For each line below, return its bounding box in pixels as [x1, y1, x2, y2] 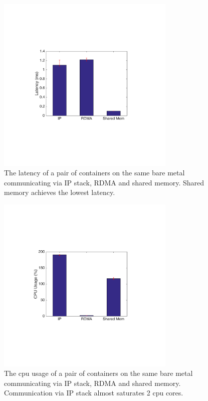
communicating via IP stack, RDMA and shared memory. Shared [4, 177, 204, 187]
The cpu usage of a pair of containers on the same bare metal [4, 368, 193, 378]
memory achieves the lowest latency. [4, 187, 115, 197]
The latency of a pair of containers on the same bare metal [4, 167, 185, 178]
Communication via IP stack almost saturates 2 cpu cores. [4, 387, 183, 398]
